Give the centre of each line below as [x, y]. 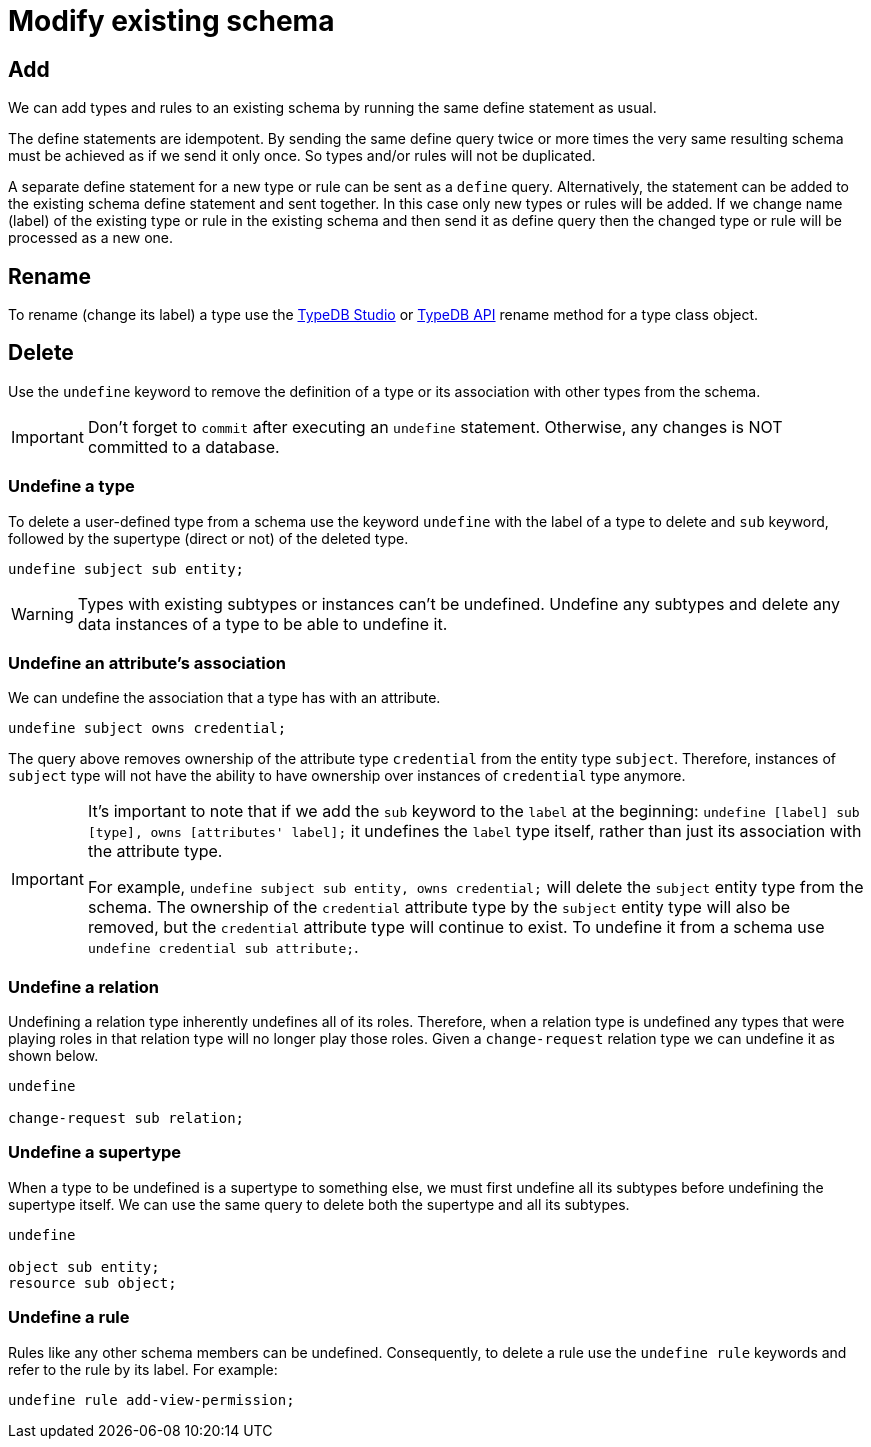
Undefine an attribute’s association [147, 662]
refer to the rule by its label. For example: [143, 1369]
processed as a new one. [91, 238]
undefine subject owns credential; [147, 728]
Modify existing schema [171, 21]
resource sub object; [92, 1282]
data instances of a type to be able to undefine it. [262, 623]
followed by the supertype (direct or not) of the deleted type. [208, 538]
